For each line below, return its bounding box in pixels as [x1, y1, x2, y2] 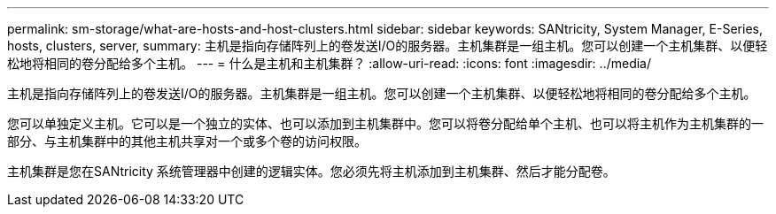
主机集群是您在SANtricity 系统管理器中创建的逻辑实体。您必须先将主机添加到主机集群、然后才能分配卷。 [7, 164, 616, 179]
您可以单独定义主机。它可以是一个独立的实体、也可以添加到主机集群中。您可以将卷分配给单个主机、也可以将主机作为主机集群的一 [7, 116, 764, 131]
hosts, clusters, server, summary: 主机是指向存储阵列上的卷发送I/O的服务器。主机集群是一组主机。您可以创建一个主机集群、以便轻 [7, 38, 768, 53]
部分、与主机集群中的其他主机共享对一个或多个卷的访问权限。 [7, 134, 367, 149]
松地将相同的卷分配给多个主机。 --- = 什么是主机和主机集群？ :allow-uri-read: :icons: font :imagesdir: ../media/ [7, 56, 652, 71]
